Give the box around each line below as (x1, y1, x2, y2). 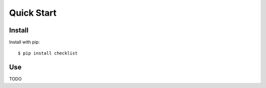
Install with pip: (9, 39, 40, 45)
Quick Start (9, 7, 57, 18)
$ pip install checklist (18, 51, 78, 56)
